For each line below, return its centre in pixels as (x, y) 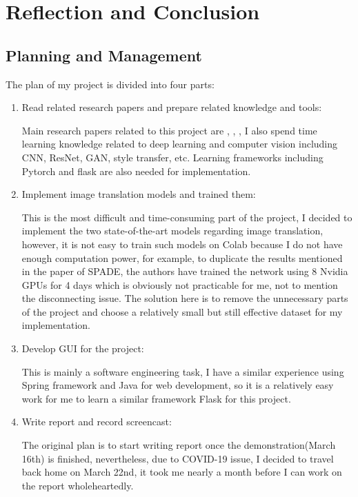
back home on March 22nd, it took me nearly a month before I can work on (182, 472)
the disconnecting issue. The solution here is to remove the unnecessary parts (185, 298)
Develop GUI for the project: (83, 348)
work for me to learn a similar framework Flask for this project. (156, 398)
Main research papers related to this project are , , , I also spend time (169, 130)
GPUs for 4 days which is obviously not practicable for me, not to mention (180, 284)
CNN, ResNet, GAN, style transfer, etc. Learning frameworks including (172, 157)
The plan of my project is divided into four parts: (110, 84)
